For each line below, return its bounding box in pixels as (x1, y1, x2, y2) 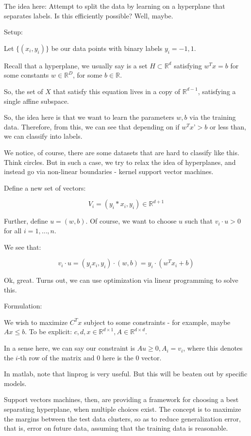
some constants (4, 70, 49, 80)
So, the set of (4, 86, 43, 96)
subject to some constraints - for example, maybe (84, 317, 231, 327)
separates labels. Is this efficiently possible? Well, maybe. (4, 10, 173, 20)
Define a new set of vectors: (4, 182, 86, 193)
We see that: (4, 242, 41, 252)
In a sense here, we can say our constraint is (4, 343, 135, 353)
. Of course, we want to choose (85, 216, 177, 226)
